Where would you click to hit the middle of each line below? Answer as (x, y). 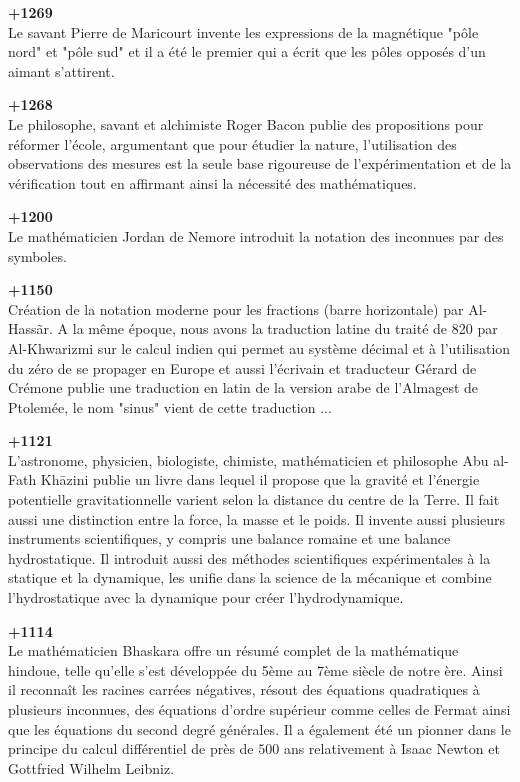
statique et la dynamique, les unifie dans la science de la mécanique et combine (250, 577)
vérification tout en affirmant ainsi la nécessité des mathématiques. (212, 182)
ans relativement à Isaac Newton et (391, 748)
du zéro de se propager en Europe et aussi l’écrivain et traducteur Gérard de (242, 367)
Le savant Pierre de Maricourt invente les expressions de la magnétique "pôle (243, 31)
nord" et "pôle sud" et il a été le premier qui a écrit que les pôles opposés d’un (247, 51)
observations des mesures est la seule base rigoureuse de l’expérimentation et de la (260, 163)
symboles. (37, 255)
